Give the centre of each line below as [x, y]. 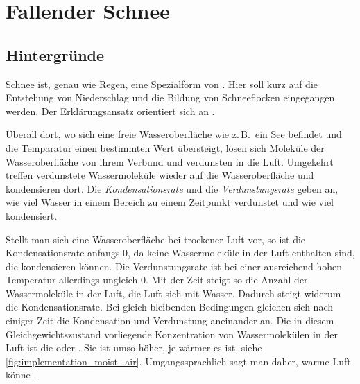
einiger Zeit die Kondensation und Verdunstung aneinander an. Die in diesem [170, 321]
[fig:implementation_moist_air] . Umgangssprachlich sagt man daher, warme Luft [178, 361]
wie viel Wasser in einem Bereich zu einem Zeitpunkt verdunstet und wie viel [170, 202]
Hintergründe [55, 54]
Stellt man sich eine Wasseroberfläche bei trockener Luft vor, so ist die [156, 239]
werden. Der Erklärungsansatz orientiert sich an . [110, 111]
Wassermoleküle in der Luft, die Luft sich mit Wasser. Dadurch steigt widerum [173, 293]
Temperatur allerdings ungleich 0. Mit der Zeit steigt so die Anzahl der [157, 280]
